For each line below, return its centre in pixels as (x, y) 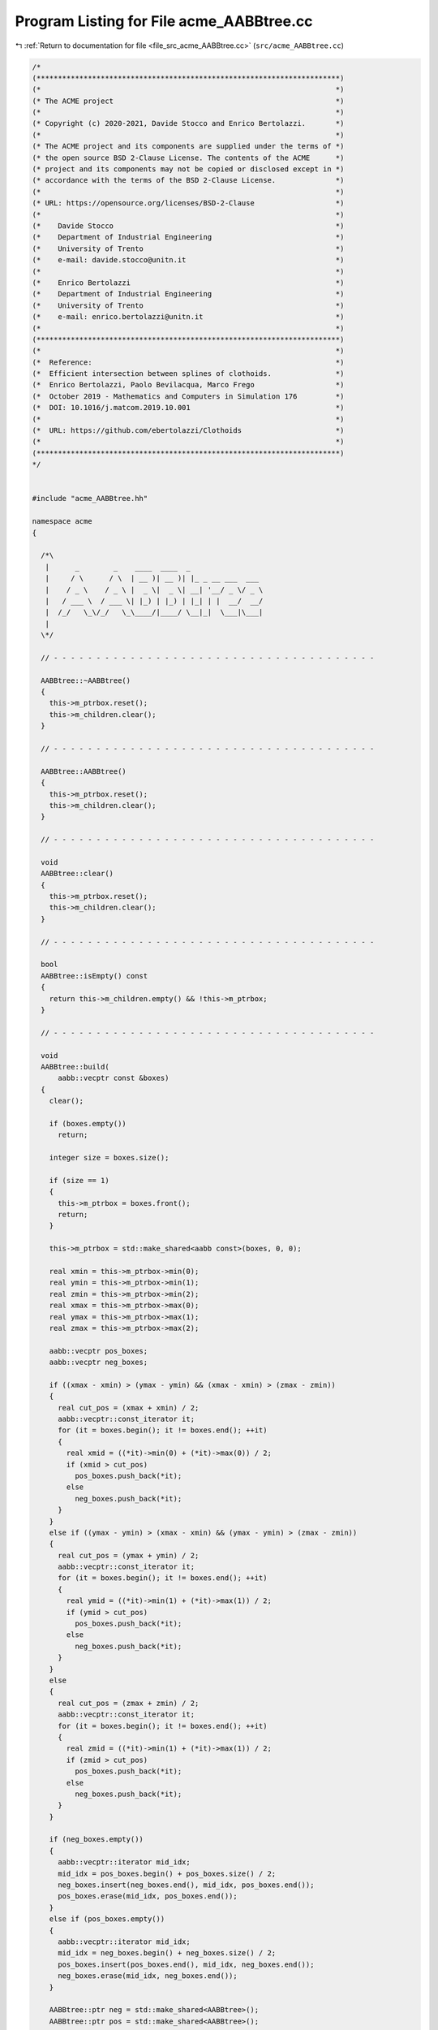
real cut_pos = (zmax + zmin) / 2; (129, 1703)
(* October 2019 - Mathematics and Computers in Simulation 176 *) (188, 396)
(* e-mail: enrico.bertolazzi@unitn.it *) (188, 317)
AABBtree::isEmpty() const (94, 976)
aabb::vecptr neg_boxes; (99, 1363)
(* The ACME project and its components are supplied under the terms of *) (188, 147)
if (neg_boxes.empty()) (96, 1840)
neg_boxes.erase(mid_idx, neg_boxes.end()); (148, 1976)
